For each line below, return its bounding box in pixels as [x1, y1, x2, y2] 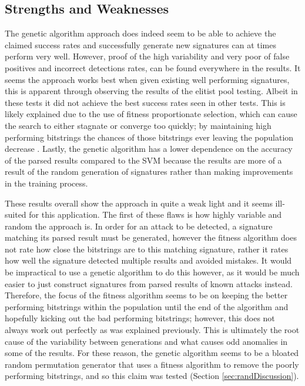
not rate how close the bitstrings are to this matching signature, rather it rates [5, 242, 289, 255]
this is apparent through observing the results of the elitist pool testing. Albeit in [5, 85, 298, 97]
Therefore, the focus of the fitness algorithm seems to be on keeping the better [5, 289, 288, 301]
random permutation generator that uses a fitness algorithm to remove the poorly [5, 358, 299, 370]
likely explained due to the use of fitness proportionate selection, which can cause [5, 108, 297, 120]
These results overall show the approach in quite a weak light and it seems [5, 197, 273, 209]
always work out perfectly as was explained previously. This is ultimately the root [5, 324, 300, 336]
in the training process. [5, 177, 88, 189]
